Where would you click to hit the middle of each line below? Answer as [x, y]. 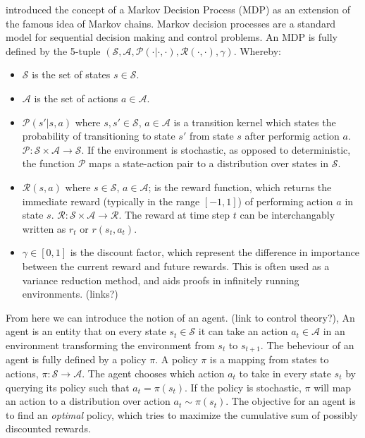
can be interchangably [287, 215]
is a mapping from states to [269, 359]
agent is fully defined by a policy [76, 359]
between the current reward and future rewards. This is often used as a [176, 266]
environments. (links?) [70, 294]
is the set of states [71, 74]
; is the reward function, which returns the [240, 187]
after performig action [292, 136]
